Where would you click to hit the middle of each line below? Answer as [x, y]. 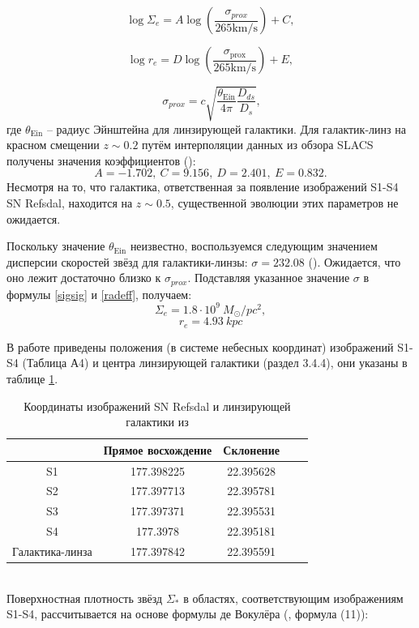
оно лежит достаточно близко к [84, 278]
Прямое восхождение [158, 449]
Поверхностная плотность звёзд [85, 598]
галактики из [157, 422]
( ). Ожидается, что [355, 261]
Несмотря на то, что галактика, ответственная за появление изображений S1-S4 [203, 187]
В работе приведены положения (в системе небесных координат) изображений [200, 346]
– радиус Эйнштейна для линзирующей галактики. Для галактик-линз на [226, 128]
